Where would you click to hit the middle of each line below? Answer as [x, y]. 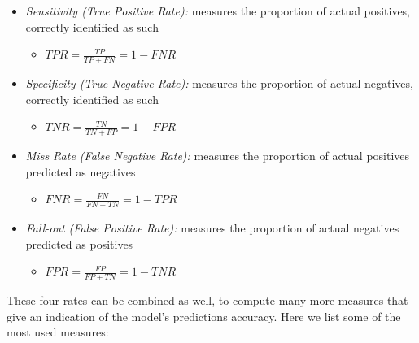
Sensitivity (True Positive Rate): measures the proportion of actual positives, [218, 11]
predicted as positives [79, 243]
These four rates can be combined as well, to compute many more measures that [207, 300]
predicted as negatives [81, 171]
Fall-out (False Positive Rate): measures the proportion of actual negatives [212, 228]
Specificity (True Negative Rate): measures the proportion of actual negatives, [219, 83]
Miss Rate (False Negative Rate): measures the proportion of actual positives [218, 156]
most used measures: [58, 332]
